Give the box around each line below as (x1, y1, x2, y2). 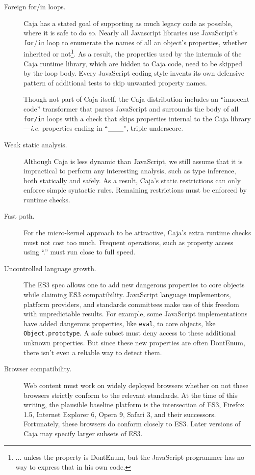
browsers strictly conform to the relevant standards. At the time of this (24, 390, 238, 400)
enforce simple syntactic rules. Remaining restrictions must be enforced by (24, 185, 247, 195)
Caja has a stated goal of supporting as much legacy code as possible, (24, 18, 233, 28)
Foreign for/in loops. (4, 1, 66, 11)
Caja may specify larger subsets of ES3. (24, 428, 143, 438)
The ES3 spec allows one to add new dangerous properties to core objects (24, 279, 245, 290)
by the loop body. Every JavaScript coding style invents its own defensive (24, 68, 244, 78)
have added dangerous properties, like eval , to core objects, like (24, 318, 216, 328)
